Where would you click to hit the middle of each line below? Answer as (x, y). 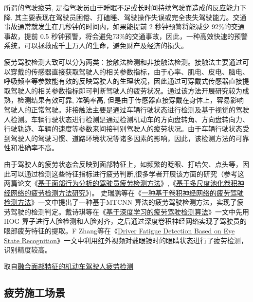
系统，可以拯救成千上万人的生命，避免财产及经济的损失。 (96, 45)
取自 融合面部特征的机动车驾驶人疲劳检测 (69, 266)
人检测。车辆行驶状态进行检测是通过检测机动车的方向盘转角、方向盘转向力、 (126, 119)
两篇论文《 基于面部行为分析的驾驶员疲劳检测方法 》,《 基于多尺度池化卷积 (121, 183)
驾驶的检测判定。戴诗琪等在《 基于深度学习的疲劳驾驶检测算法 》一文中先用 (130, 211)
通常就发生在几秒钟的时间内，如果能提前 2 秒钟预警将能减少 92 (118, 27)
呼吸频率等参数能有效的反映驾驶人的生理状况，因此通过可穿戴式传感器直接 (123, 81)
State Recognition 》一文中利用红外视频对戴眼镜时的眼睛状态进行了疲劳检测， (126, 240)
